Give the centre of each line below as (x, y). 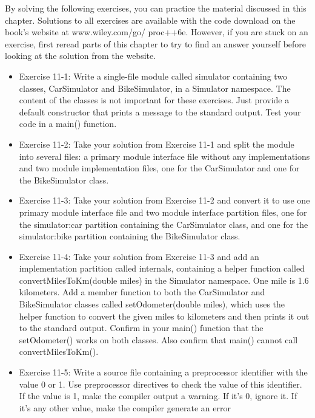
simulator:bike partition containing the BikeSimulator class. (130, 236)
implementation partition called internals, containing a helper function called (162, 268)
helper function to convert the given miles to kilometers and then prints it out (164, 316)
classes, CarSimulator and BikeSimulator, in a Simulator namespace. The (155, 88)
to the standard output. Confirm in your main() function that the (141, 328)
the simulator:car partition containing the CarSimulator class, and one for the (164, 224)
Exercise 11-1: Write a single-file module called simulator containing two (153, 76)
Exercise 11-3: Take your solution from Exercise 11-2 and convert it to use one (164, 200)
